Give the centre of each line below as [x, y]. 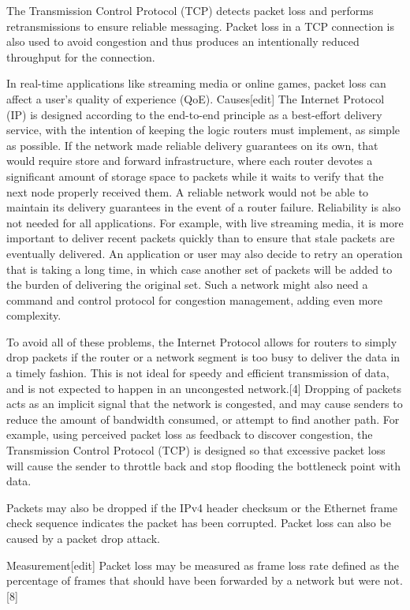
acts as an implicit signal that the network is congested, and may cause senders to [205, 404]
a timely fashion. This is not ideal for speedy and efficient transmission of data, [198, 373]
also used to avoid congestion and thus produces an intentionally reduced [183, 41]
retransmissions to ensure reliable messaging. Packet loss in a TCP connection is [201, 26]
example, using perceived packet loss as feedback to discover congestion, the [190, 434]
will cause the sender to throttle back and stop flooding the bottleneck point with [204, 465]
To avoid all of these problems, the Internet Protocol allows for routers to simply [202, 341]
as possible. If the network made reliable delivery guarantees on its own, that [192, 145]
